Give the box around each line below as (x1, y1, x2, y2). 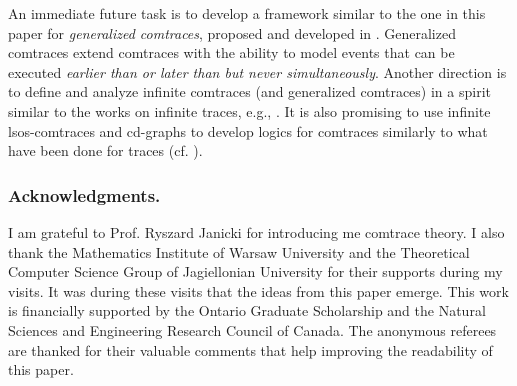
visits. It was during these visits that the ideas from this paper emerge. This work (8, 280, 509, 301)
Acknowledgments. (8, 182, 161, 207)
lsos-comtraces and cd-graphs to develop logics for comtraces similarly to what (8, 120, 488, 141)
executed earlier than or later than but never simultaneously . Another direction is (8, 61, 507, 82)
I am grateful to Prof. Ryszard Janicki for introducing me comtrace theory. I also (8, 221, 505, 242)
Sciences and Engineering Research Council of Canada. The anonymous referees (8, 319, 497, 340)
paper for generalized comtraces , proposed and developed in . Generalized (8, 22, 456, 43)
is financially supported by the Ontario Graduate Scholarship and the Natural (8, 300, 486, 321)
